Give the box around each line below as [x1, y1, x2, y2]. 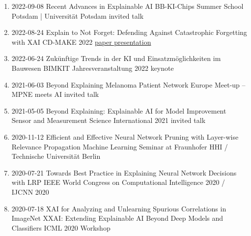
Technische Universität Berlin [11, 151, 101, 161]
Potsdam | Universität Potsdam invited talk [11, 10, 144, 21]
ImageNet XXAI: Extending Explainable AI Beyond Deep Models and [11, 213, 223, 223]
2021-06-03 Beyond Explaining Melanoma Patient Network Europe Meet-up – [11, 79, 246, 89]
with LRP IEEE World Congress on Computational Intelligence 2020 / [11, 177, 225, 187]
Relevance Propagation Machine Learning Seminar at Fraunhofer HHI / [11, 141, 228, 151]
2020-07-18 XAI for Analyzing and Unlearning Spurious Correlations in [11, 203, 226, 213]
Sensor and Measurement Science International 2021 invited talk [11, 115, 206, 125]
